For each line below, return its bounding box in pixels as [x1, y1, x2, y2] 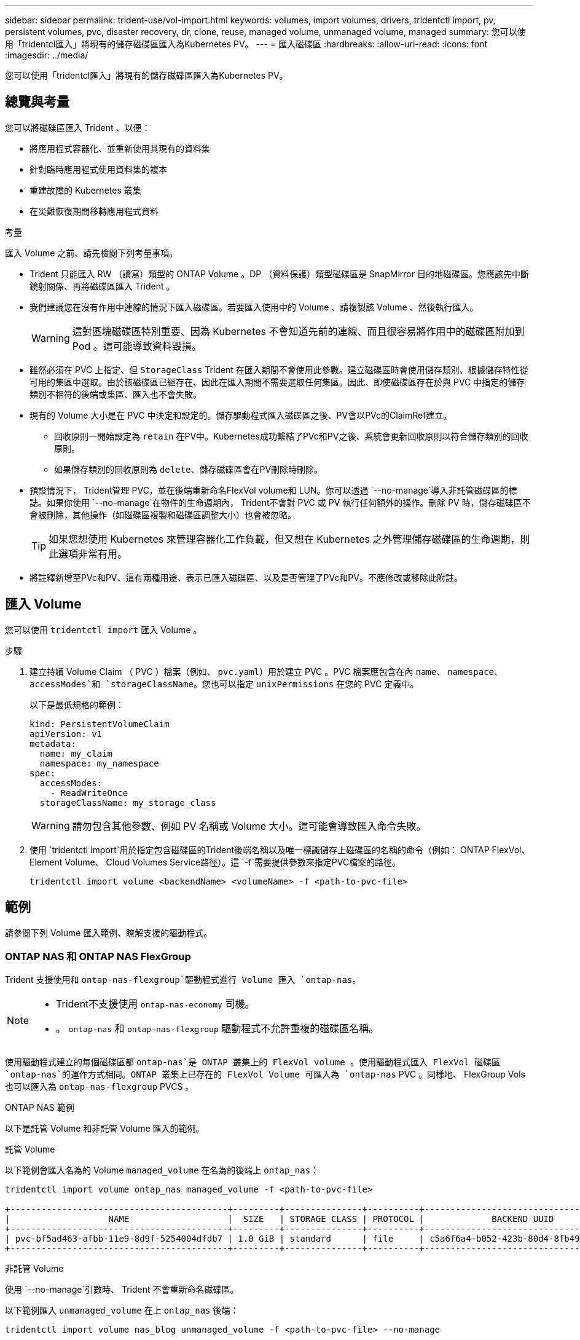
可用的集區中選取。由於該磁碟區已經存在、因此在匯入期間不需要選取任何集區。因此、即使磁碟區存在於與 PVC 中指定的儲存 [29, 376, 525, 387]
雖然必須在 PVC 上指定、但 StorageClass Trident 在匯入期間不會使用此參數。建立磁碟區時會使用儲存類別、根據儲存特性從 [29, 364, 528, 375]
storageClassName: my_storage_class [39, 797, 216, 808]
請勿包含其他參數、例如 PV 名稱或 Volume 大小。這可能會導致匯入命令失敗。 [72, 819, 426, 832]
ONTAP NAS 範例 [5, 1102, 74, 1113]
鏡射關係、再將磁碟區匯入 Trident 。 [29, 280, 175, 291]
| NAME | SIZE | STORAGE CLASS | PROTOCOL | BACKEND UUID [5, 1214, 554, 1224]
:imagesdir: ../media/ [5, 50, 88, 60]
